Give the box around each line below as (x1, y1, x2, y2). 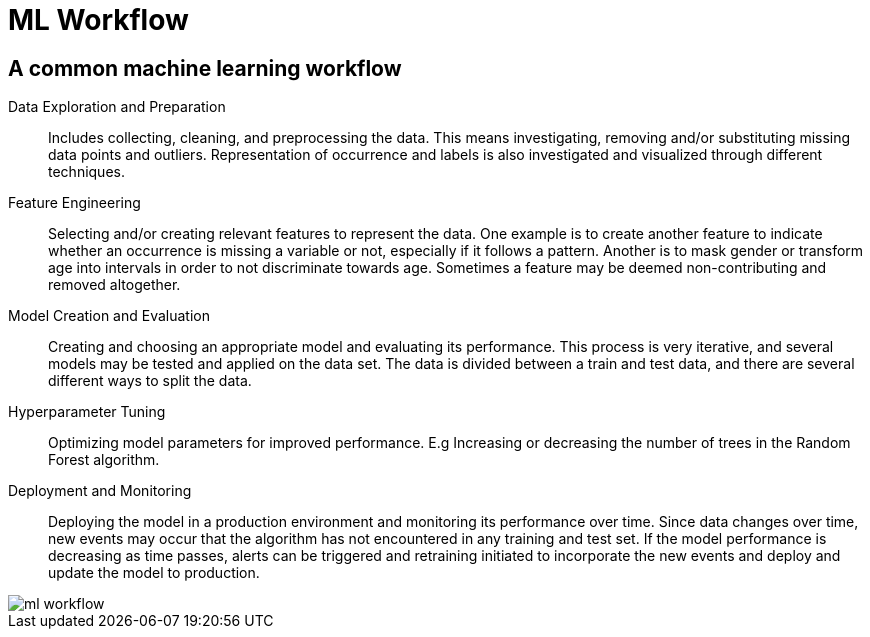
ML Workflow (8, 3, 189, 37)
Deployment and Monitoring (8, 482, 192, 500)
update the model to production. (48, 564, 260, 582)
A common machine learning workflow (8, 55, 402, 81)
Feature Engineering (8, 194, 141, 212)
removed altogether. (48, 276, 181, 294)
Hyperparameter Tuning (8, 403, 166, 421)
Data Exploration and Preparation (8, 98, 226, 116)
